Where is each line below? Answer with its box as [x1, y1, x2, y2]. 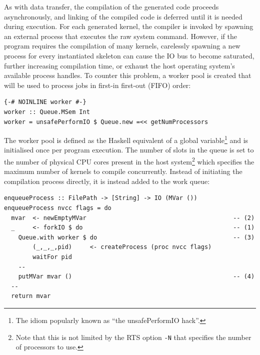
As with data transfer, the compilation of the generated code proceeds [4, 1, 219, 11]
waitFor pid [32, 253, 72, 260]
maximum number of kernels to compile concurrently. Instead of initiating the [4, 166, 242, 176]
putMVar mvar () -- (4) [18, 273, 255, 280]
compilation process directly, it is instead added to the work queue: [4, 175, 210, 186]
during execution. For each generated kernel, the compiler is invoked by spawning [4, 21, 253, 31]
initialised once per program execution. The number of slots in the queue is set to [4, 144, 254, 155]
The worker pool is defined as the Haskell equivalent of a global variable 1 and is [4, 133, 248, 145]
